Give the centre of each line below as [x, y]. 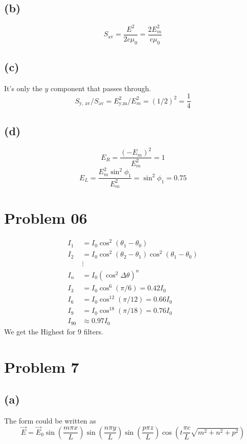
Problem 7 [42, 366]
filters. [93, 331]
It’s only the [23, 88]
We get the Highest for [40, 331]
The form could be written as [50, 420]
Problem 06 [46, 218]
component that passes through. [101, 88]
